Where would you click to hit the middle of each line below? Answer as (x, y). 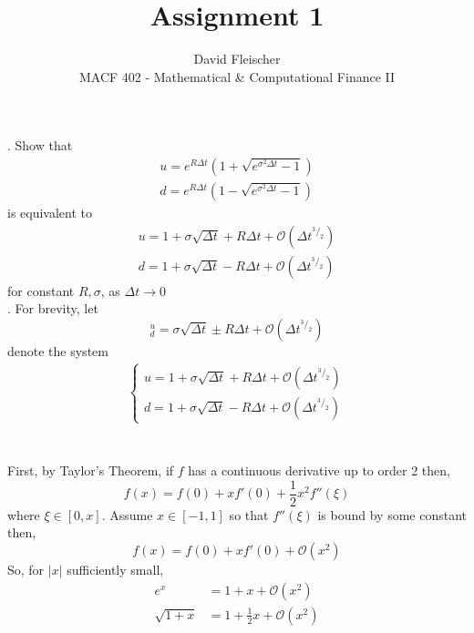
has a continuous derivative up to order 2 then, (319, 470)
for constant (41, 290)
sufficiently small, (115, 570)
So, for (26, 570)
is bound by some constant (392, 514)
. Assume (127, 514)
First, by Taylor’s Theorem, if (91, 470)
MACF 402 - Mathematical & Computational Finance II (237, 76)
